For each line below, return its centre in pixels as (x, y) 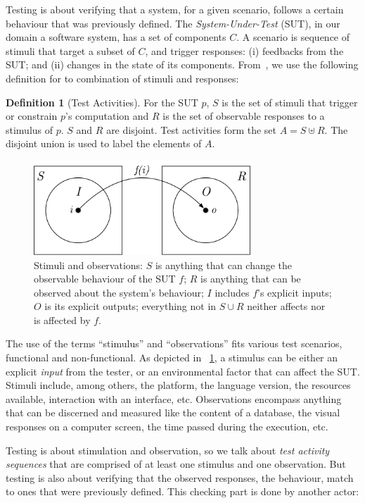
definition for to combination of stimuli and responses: (122, 78)
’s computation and (107, 116)
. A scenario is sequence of (293, 37)
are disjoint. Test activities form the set (191, 129)
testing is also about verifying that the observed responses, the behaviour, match (180, 477)
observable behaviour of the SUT (105, 279)
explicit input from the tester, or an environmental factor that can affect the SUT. (183, 371)
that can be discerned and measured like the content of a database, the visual (173, 412)
